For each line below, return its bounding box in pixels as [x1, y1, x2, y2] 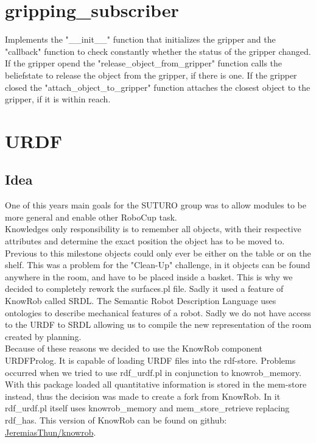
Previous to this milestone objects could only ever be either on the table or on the [5, 246, 311, 259]
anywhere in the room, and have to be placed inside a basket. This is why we [5, 270, 293, 283]
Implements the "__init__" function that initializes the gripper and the [5, 33, 276, 46]
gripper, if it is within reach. [5, 93, 111, 105]
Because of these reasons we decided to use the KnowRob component [5, 342, 263, 355]
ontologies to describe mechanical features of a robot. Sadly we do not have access [5, 306, 311, 319]
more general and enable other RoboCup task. [5, 210, 177, 223]
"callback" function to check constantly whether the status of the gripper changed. [5, 44, 311, 57]
